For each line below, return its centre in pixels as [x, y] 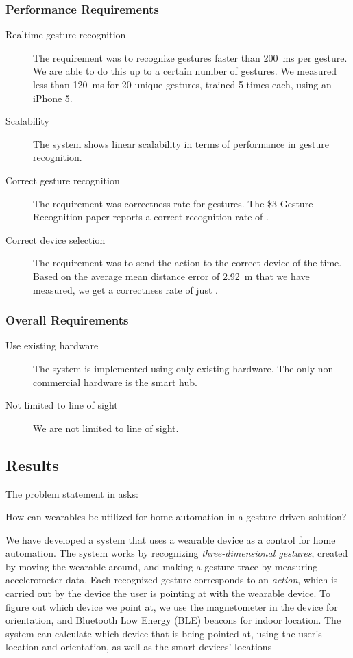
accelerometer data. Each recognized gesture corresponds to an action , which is [172, 580]
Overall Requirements [67, 320]
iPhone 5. [53, 98]
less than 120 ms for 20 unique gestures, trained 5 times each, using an [182, 84]
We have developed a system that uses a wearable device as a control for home [171, 539]
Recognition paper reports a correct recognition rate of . [151, 217]
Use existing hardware [52, 345]
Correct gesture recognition [63, 180]
